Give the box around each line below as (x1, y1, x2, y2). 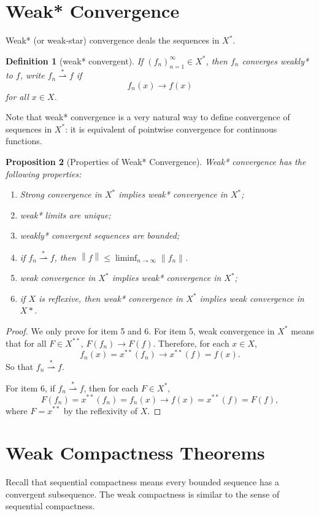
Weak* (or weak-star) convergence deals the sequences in (6, 34, 220, 47)
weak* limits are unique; (20, 208, 111, 221)
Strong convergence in (20, 188, 102, 201)
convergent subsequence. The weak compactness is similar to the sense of (6, 487, 280, 500)
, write (20, 69, 45, 82)
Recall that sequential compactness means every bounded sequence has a (6, 476, 279, 488)
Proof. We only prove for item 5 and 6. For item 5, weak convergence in (6, 324, 275, 337)
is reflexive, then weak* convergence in (39, 291, 183, 304)
